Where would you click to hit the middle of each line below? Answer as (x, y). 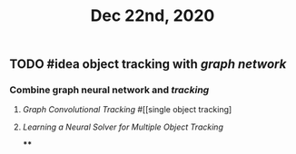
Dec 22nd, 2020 (153, 16)
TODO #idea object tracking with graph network (148, 64)
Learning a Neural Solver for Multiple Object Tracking (123, 127)
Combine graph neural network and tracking (109, 90)
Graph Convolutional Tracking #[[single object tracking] (127, 110)
